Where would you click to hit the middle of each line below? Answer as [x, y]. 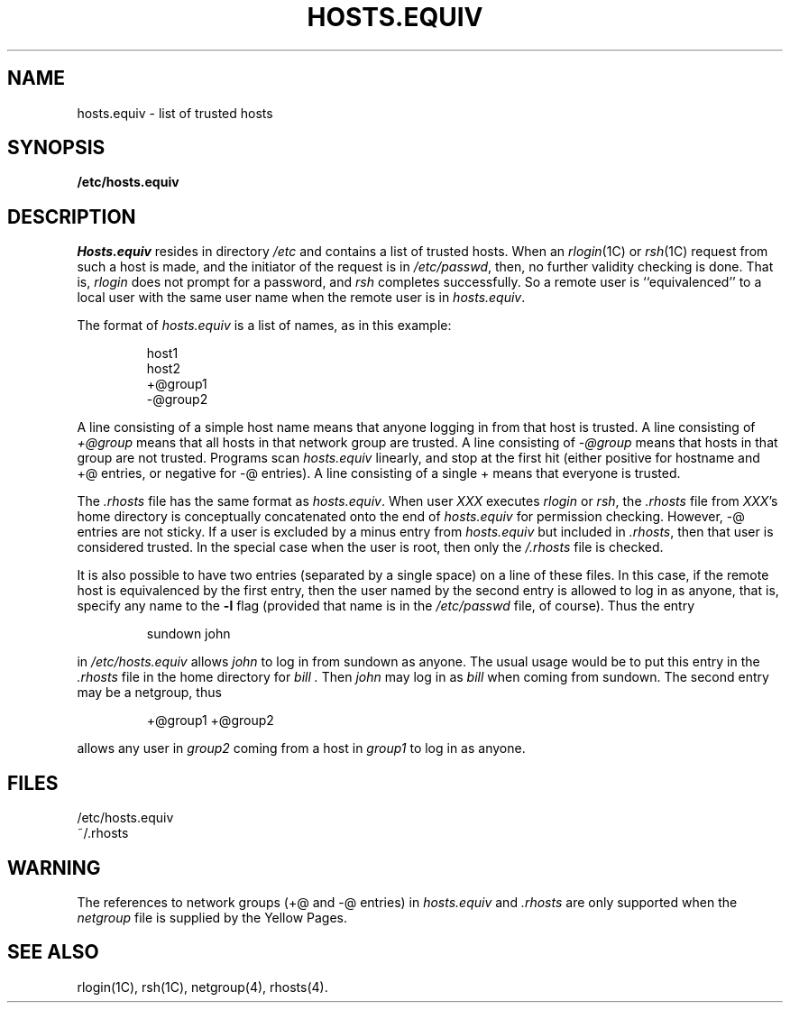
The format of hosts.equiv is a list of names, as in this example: [264, 326]
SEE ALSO [53, 952]
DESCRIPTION [72, 216]
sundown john [188, 634]
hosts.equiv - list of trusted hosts [175, 113]
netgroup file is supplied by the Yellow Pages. [212, 917]
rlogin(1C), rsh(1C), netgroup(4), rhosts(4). [202, 987]
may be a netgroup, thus [149, 693]
